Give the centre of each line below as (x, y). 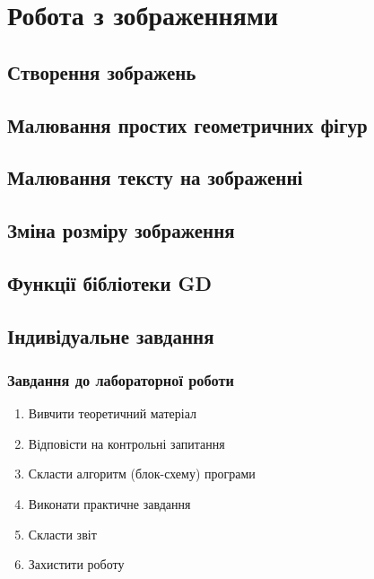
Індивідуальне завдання (111, 335)
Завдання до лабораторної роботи (121, 379)
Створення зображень (102, 71)
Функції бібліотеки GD (110, 282)
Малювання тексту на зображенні (155, 177)
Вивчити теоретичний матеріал (113, 413)
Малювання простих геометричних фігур (187, 124)
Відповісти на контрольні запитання (126, 443)
